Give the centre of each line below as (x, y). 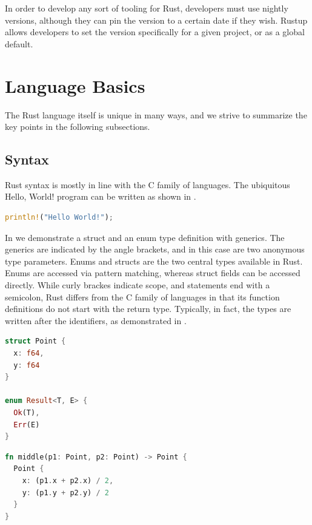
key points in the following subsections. (78, 127)
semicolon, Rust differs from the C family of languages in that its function (142, 296)
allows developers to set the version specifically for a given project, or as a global (155, 32)
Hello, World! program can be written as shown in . (101, 196)
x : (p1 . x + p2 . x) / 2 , (68, 480)
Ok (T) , (27, 412)
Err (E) (27, 425)
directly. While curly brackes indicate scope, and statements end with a (138, 285)
